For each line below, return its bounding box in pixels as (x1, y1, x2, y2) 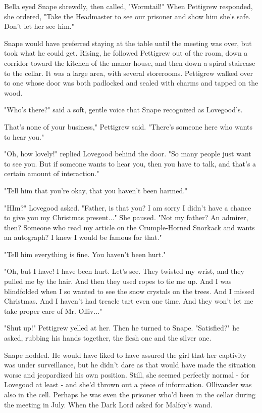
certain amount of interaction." (4, 168, 99, 179)
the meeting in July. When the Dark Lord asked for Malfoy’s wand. (4, 399, 213, 409)
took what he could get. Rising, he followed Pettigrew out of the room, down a (4, 48, 248, 58)
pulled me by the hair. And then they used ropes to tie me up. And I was (4, 276, 232, 286)
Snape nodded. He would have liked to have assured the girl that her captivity (4, 349, 246, 360)
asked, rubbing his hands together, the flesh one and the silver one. (4, 333, 212, 343)
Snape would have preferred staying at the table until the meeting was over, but (4, 37, 252, 48)
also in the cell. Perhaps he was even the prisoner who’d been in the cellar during (4, 389, 256, 399)
